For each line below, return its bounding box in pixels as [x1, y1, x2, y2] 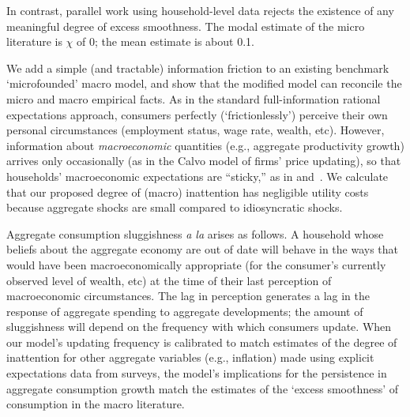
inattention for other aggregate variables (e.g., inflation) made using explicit [6, 349, 374, 366]
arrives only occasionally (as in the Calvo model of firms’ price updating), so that [6, 152, 401, 169]
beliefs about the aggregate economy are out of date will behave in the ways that [6, 241, 399, 257]
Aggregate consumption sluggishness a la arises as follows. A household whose [6, 225, 384, 242]
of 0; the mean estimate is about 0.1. [77, 33, 254, 50]
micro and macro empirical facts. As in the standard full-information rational [6, 90, 381, 107]
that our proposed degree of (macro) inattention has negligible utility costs [6, 183, 369, 200]
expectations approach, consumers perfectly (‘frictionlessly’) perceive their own [6, 106, 388, 122]
